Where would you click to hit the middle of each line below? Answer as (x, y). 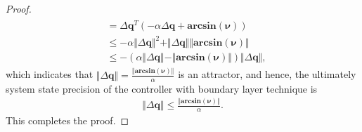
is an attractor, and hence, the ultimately (267, 74)
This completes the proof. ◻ (67, 120)
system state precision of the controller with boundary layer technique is (162, 88)
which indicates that (50, 74)
